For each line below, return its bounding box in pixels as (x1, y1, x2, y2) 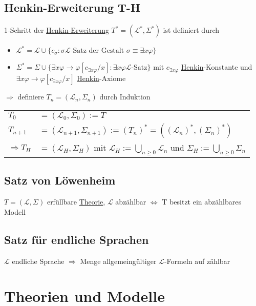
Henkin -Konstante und (181, 62, 252, 72)
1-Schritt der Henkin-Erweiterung (4, 25, 109, 35)
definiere (17, 91, 44, 102)
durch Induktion (99, 91, 151, 102)
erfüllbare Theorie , (47, 196, 105, 207)
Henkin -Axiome (77, 73, 126, 84)
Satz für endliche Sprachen (4, 231, 149, 247)
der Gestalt (89, 47, 124, 55)
